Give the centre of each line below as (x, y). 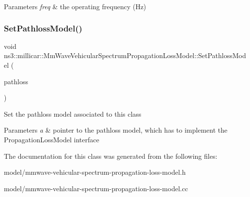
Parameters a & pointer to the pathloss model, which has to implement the (116, 130)
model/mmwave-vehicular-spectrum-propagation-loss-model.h (95, 172)
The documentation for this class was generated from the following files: (111, 156)
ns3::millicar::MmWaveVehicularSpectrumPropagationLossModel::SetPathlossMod (125, 55)
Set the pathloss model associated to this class (73, 114)
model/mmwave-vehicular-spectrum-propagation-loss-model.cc (96, 188)
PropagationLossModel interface (52, 139)
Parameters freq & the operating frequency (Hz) (75, 6)
